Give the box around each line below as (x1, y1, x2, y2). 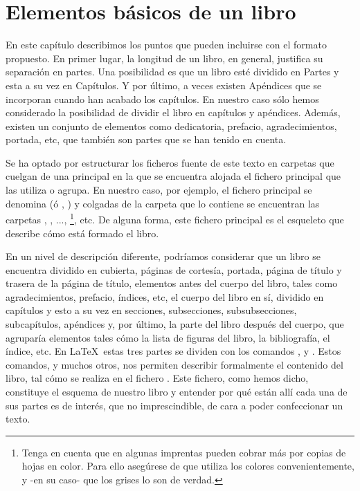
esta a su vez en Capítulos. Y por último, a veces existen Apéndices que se (6, 77, 322, 92)
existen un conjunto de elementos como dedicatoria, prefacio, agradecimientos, (6, 118, 337, 133)
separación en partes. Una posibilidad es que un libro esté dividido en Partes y (6, 64, 339, 79)
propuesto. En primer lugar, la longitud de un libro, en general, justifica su (6, 50, 323, 65)
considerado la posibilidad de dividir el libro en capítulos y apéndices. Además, (6, 105, 341, 120)
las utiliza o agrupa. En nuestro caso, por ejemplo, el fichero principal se (6, 183, 312, 197)
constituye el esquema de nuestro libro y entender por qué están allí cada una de (6, 385, 348, 399)
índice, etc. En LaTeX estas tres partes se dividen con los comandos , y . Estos (6, 344, 341, 358)
